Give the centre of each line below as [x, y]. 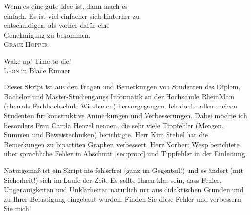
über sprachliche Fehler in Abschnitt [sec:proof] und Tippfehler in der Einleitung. [125, 154]
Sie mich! [18, 208]
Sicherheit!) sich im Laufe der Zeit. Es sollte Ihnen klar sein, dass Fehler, [113, 180]
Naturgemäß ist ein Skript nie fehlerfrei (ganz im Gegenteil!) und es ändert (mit [124, 170]
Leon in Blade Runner [37, 70]
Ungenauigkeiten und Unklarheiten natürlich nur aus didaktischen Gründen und [124, 189]
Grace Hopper [26, 44]
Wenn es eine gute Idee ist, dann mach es [66, 6]
